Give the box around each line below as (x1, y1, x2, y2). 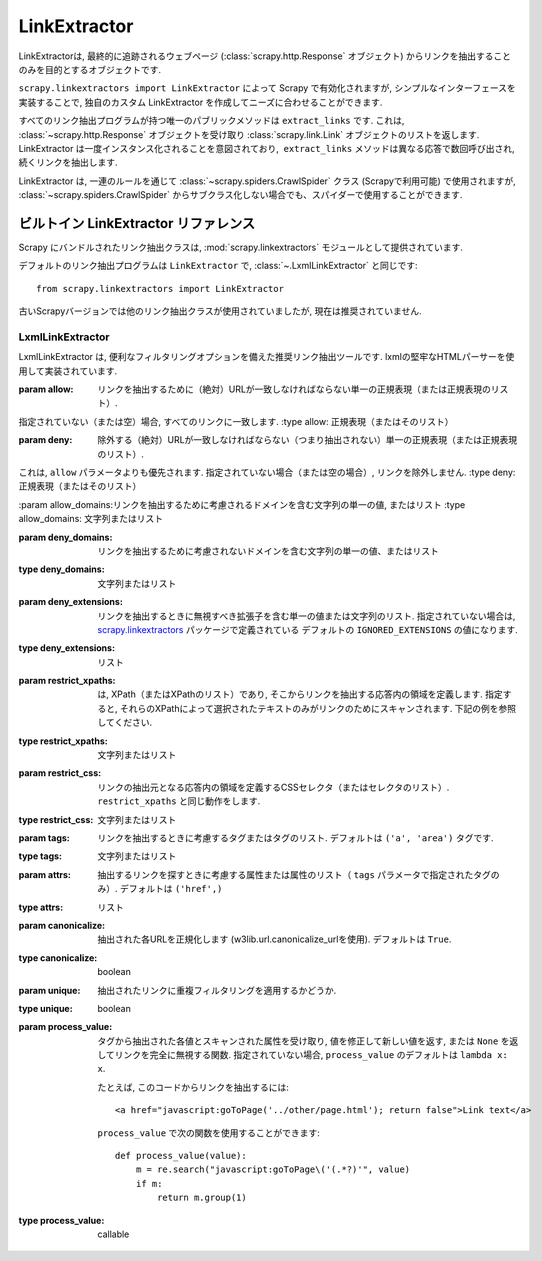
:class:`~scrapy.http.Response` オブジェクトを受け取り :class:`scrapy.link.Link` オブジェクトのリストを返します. (18, 128, 480, 140)
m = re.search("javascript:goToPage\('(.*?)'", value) (135, 1164, 411, 1175)
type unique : (18, 1002, 74, 1014)
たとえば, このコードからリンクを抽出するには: (97, 1081, 290, 1093)
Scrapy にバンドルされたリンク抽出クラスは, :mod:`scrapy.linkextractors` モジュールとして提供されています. (18, 241, 464, 253)
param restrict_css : (18, 767, 102, 779)
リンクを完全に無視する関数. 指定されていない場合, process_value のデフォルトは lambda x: (114, 1049, 509, 1061)
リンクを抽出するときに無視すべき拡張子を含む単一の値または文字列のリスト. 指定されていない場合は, (97, 610, 516, 622)
